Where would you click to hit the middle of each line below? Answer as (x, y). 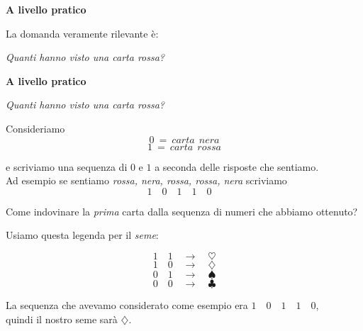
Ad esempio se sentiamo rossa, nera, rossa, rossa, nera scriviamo (146, 180)
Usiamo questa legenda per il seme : (82, 235)
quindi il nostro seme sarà (62, 319)
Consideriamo (35, 128)
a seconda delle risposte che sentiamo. (237, 166)
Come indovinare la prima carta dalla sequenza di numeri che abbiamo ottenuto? (182, 211)
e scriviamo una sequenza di (67, 166)
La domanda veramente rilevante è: (82, 33)
